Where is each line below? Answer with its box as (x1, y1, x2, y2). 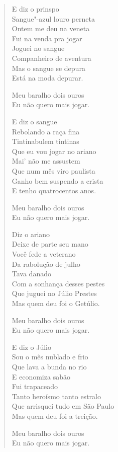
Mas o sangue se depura (12, 62, 85, 73)
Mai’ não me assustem (12, 156, 80, 166)
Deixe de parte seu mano (12, 239, 88, 249)
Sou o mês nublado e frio (12, 351, 88, 362)
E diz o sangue (12, 116, 57, 126)
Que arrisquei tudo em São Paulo (12, 401, 114, 411)
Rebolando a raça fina (12, 126, 80, 136)
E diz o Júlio (12, 341, 51, 352)
